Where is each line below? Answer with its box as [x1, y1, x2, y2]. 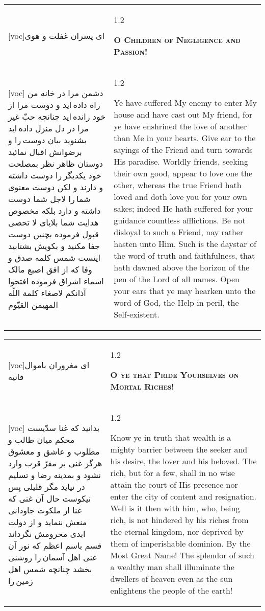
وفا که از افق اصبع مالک [8, 263, 92, 275]
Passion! [114, 46, 148, 57]
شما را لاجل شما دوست [8, 192, 91, 205]
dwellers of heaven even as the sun [110, 573, 233, 584]
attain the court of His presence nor [110, 479, 238, 490]
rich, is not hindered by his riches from [110, 514, 249, 526]
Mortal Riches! [110, 380, 174, 392]
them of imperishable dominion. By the [110, 537, 251, 549]
